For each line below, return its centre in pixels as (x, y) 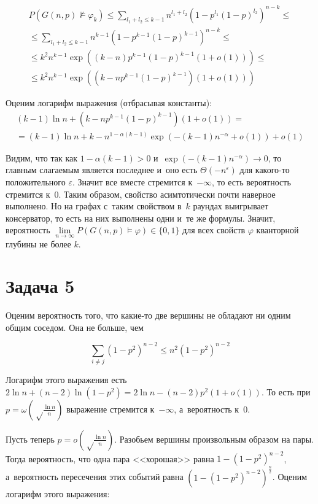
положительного (36, 181)
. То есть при (286, 391)
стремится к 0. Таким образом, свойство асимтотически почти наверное (141, 194)
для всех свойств (214, 230)
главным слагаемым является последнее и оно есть (102, 170)
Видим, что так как (42, 157)
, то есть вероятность (251, 181)
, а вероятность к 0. (212, 409)
